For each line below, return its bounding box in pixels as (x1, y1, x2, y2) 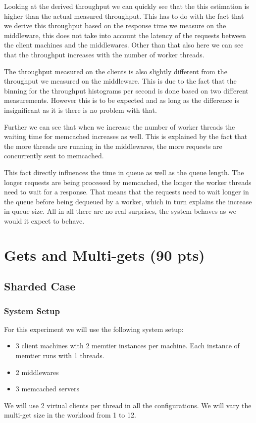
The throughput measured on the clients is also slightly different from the (4, 66, 227, 76)
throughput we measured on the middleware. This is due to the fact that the (4, 76, 237, 86)
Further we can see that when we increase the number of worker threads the (4, 121, 235, 132)
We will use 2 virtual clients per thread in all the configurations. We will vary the (4, 400, 252, 410)
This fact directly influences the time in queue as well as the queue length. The (4, 167, 244, 177)
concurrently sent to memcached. (4, 150, 104, 161)
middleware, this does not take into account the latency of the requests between (4, 30, 246, 40)
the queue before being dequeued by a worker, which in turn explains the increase (4, 196, 252, 206)
